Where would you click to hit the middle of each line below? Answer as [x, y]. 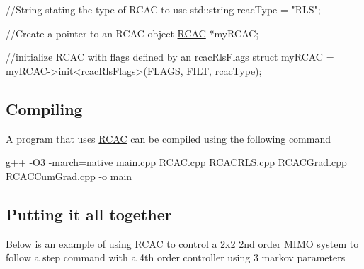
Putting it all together [89, 214]
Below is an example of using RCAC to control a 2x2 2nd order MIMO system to [182, 243]
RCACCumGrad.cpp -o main [69, 175]
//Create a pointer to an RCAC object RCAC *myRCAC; [132, 33]
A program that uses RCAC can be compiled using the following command [168, 138]
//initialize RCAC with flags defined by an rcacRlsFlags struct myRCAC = [170, 57]
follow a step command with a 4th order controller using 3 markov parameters [176, 257]
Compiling [44, 108]
